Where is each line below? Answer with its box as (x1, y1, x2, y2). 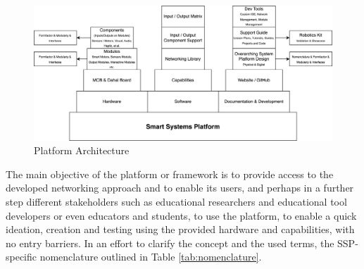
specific (6, 249, 37, 264)
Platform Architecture (34, 143, 130, 158)
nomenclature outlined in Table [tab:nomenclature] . (39, 249, 262, 264)
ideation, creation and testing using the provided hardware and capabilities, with (6, 222, 355, 237)
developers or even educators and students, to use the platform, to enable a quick (6, 208, 357, 223)
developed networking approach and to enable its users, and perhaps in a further (6, 180, 354, 195)
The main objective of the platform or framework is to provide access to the (6, 166, 334, 181)
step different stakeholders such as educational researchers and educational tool (6, 194, 347, 209)
